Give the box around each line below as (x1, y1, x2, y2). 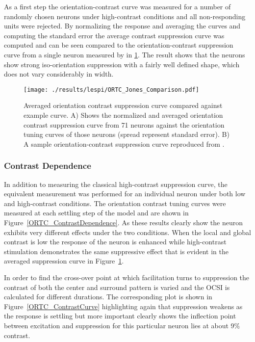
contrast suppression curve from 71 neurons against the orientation (24, 119, 225, 130)
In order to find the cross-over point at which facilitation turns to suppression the (4, 272, 250, 282)
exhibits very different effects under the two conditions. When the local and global (4, 227, 251, 237)
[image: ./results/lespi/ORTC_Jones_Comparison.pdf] (24, 86, 199, 93)
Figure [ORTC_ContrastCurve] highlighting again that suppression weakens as (4, 301, 243, 311)
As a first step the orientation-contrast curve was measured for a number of (4, 1, 231, 11)
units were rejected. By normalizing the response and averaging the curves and (4, 21, 241, 31)
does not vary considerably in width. (4, 69, 114, 79)
